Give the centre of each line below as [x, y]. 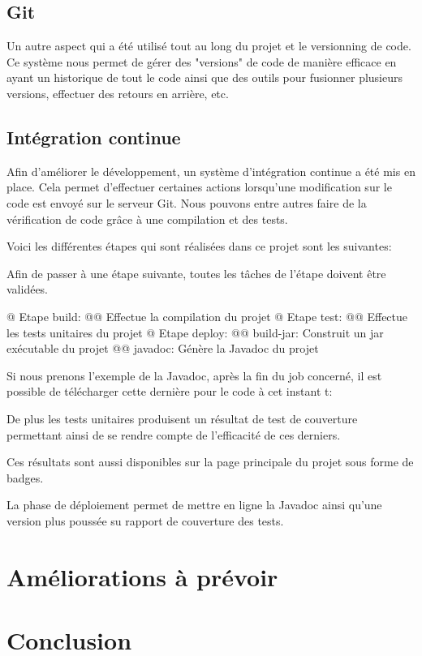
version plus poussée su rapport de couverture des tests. [145, 520]
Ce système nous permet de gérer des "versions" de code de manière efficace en [202, 61]
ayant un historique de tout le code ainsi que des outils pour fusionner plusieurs [205, 77]
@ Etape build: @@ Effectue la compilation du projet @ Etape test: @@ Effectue [207, 316]
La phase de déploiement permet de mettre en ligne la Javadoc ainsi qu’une [194, 505]
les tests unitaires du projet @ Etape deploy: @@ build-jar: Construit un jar [195, 332]
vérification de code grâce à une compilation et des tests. [147, 219]
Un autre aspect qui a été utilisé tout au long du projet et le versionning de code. [209, 46]
